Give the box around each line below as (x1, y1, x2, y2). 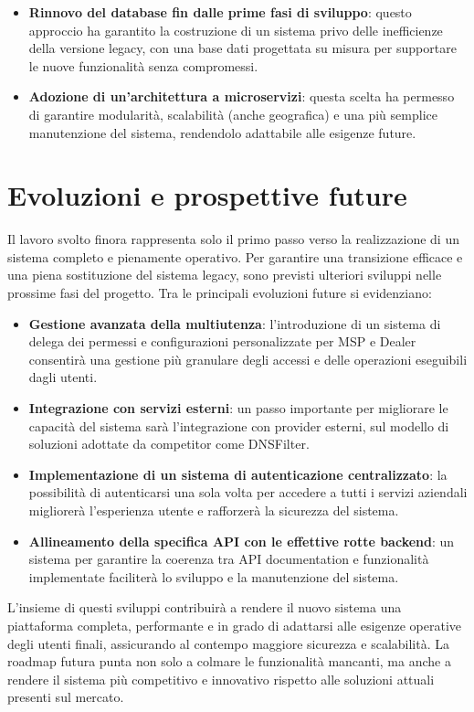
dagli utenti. (28, 367, 98, 387)
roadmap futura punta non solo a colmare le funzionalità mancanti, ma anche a (7, 652, 451, 671)
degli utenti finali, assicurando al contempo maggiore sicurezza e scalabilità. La (7, 633, 449, 653)
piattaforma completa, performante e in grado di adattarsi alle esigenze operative (7, 615, 461, 634)
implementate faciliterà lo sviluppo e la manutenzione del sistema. (28, 567, 399, 586)
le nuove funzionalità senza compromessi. (28, 56, 258, 75)
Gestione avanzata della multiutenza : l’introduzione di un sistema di (28, 313, 441, 333)
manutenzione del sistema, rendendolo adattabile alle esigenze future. (28, 122, 416, 142)
